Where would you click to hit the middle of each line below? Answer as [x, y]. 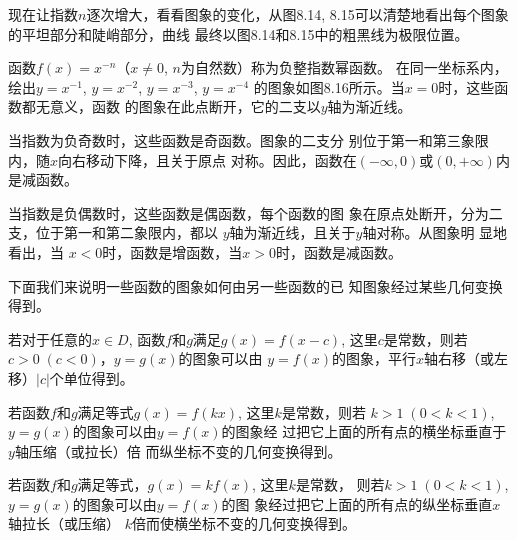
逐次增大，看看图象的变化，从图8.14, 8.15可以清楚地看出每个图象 [297, 14]
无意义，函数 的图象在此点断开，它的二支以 [178, 106]
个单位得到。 [91, 377]
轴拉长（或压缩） [64, 523]
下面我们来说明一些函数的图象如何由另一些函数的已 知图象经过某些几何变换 [255, 285]
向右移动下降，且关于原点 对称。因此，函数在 [207, 159]
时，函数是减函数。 [339, 251]
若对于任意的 [50, 338]
